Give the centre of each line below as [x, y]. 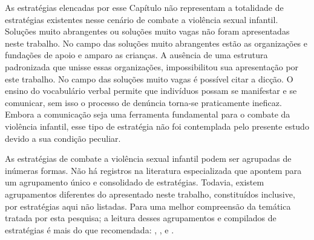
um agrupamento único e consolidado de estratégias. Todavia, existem [135, 182]
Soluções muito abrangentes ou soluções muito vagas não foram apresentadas [147, 31]
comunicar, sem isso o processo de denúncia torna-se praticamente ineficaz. [143, 102]
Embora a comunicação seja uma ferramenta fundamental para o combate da [148, 114]
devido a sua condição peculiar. [63, 138]
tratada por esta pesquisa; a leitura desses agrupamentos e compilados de [141, 218]
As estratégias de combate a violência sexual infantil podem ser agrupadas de [148, 158]
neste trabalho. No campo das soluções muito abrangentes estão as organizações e [156, 43]
